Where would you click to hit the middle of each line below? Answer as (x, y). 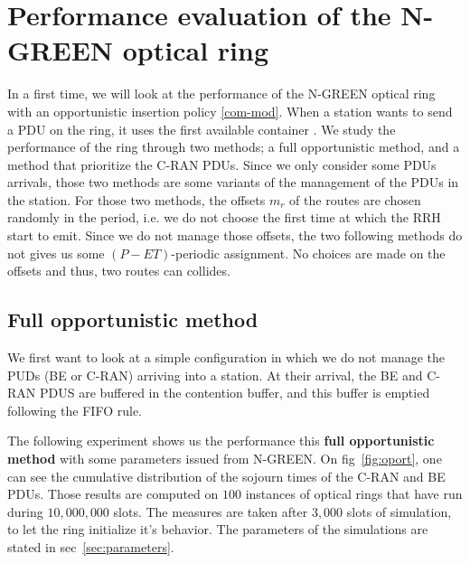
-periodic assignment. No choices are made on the (308, 253)
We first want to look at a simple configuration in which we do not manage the (226, 357)
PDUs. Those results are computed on (113, 494)
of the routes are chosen (355, 199)
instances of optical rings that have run (354, 494)
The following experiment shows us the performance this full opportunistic (221, 441)
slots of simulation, (399, 511)
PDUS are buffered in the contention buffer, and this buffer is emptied (235, 393)
